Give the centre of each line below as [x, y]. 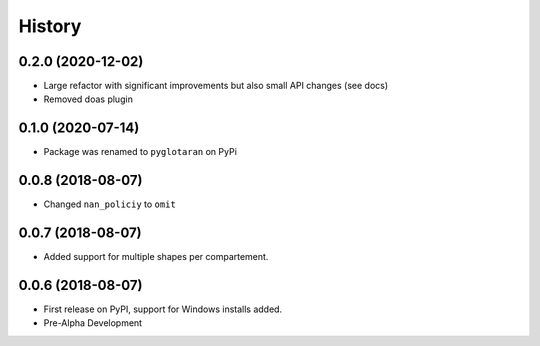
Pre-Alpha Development [93, 323]
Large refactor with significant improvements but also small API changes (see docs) [216, 86]
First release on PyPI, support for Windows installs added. [163, 309]
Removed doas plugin [88, 99]
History [50, 26]
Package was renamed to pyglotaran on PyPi [140, 152]
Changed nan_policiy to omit [110, 204]
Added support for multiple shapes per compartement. [156, 257]
